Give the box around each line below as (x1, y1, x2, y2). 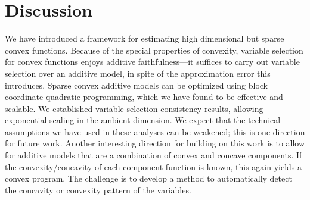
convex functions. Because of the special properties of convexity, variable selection (5, 43, 303, 56)
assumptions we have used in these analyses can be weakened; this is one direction (5, 125, 305, 137)
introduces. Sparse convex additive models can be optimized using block (5, 79, 268, 91)
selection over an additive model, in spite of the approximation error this (5, 67, 271, 79)
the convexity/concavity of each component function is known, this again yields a (5, 160, 302, 173)
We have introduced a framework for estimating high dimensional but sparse (5, 32, 284, 45)
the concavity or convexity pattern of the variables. (5, 183, 191, 196)
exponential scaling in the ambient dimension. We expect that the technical (5, 114, 281, 126)
